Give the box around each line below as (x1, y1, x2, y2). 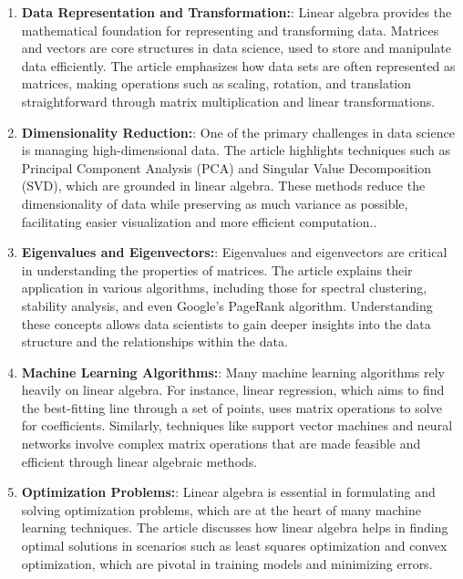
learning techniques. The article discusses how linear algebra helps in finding (21, 518, 448, 537)
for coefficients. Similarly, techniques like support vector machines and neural (21, 416, 453, 435)
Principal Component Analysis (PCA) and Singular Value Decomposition (21, 158, 432, 177)
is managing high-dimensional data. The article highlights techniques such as (21, 140, 451, 160)
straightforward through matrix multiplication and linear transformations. (21, 91, 436, 110)
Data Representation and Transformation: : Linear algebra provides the (21, 3, 452, 21)
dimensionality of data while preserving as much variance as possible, (21, 193, 408, 212)
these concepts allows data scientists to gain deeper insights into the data (21, 314, 431, 333)
